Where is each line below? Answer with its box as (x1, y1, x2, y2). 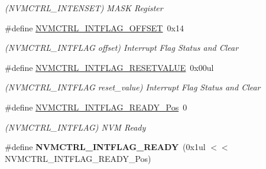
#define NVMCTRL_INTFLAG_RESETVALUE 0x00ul (5, 61, 214, 73)
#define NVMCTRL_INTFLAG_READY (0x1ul (5, 141, 206, 153)
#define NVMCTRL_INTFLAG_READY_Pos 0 (5, 100, 187, 113)
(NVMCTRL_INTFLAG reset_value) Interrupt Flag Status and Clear (5, 81, 261, 93)
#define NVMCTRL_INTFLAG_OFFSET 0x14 (5, 21, 184, 34)
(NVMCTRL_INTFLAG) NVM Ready (5, 121, 146, 133)
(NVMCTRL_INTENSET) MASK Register (5, 2, 163, 14)
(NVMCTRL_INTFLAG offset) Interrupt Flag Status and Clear (5, 41, 239, 54)
